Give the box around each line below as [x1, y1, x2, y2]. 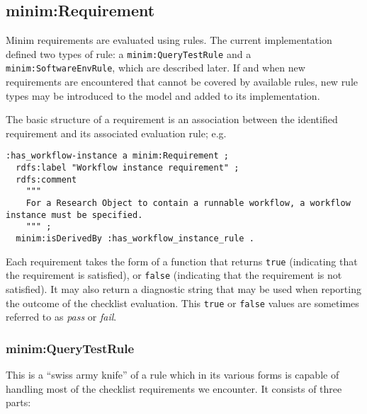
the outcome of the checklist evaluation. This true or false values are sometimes [6, 295, 359, 310]
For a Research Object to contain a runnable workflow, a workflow [26, 198, 351, 209]
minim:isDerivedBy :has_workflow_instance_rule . [16, 234, 254, 244]
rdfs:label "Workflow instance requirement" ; [16, 163, 239, 173]
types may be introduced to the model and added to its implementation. [6, 88, 320, 103]
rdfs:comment [16, 174, 77, 185]
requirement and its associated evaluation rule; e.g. [6, 125, 227, 140]
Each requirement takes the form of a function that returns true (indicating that [6, 253, 358, 268]
